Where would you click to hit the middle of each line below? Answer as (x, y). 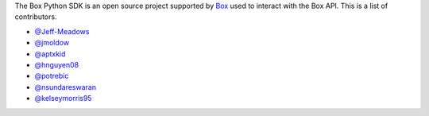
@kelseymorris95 (63, 99)
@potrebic (52, 76)
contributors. (36, 17)
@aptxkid (50, 54)
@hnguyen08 (57, 64)
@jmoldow (52, 43)
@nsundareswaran (66, 87)
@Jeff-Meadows (62, 31)
